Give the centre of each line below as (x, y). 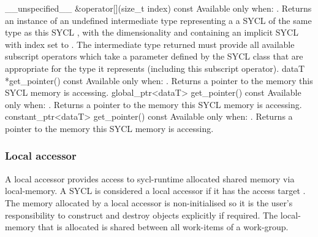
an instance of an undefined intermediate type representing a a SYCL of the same (158, 20)
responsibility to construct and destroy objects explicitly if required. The (142, 215)
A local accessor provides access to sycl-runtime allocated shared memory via (150, 178)
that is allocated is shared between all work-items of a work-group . (163, 227)
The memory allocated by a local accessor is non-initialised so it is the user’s (149, 202)
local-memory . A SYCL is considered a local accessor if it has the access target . (155, 191)
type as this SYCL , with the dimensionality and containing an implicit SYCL (152, 32)
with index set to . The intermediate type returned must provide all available (150, 44)
